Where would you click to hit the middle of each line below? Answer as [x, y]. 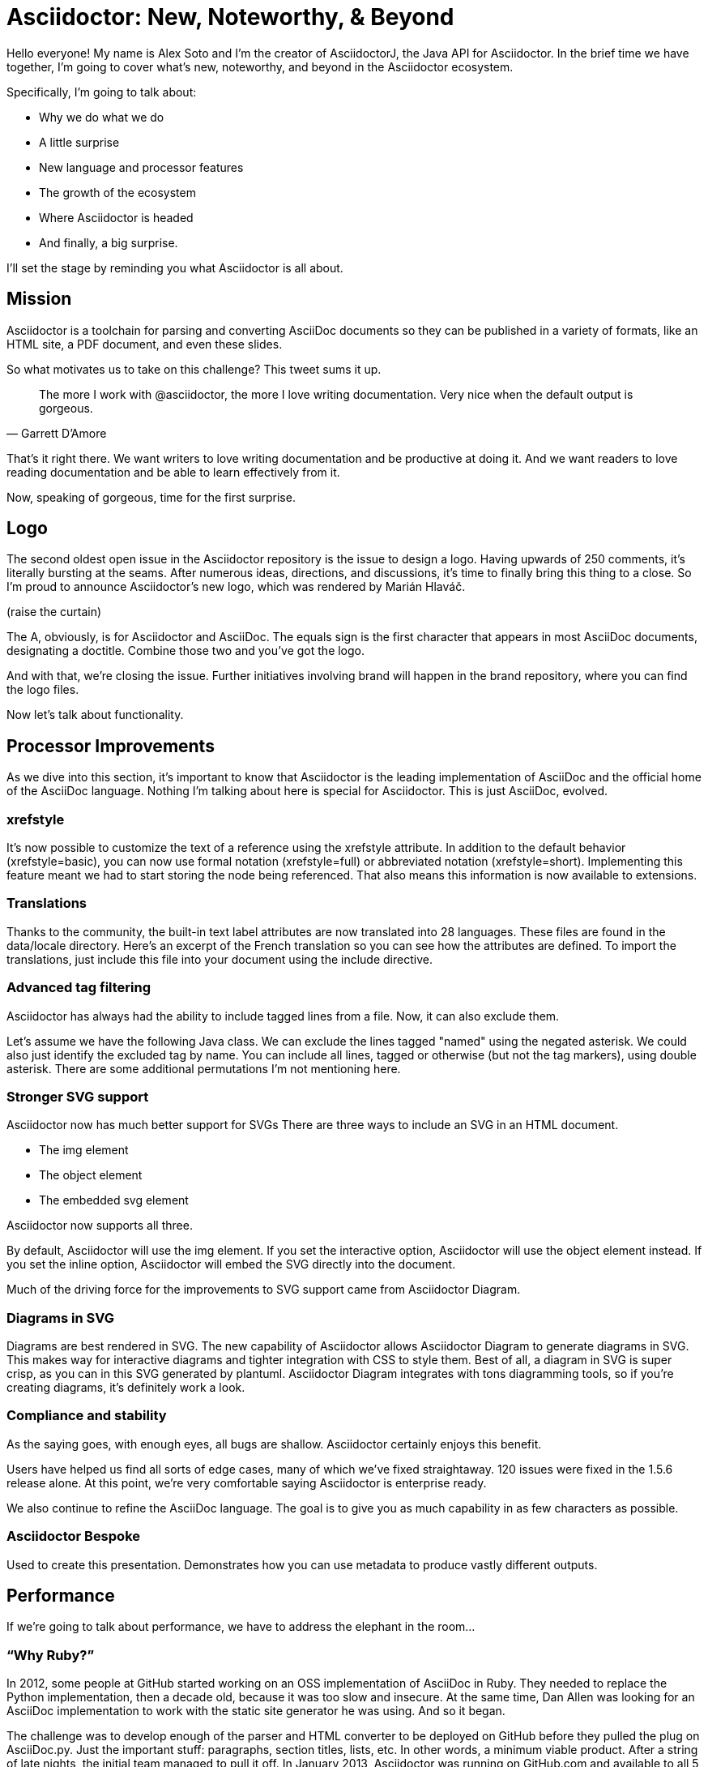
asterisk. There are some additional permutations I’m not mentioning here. [204, 1068]
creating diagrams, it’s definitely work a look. [126, 1388]
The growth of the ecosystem [117, 192]
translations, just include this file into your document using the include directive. [220, 959]
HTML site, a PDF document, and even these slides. [145, 344]
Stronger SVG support [78, 1096]
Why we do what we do [102, 117]
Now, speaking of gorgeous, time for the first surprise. [151, 497]
